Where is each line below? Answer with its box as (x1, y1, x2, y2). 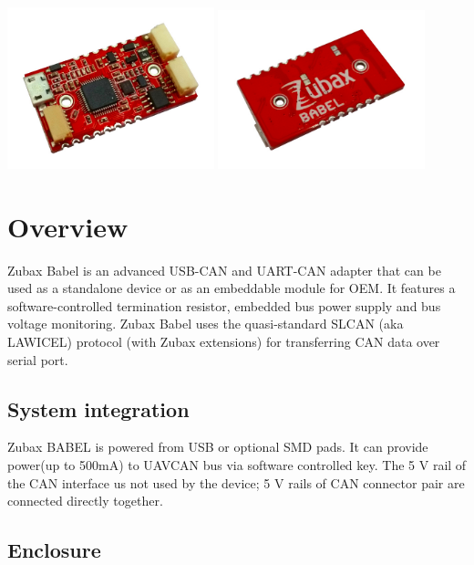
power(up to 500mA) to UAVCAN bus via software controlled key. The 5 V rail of (7, 455, 467, 474)
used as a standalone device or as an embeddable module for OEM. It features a (7, 278, 456, 298)
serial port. (7, 350, 68, 369)
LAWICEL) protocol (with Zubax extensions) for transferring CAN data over (7, 331, 440, 351)
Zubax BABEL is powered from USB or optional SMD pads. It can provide (7, 437, 428, 456)
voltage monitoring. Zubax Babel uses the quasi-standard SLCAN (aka (7, 314, 404, 333)
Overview (7, 207, 129, 245)
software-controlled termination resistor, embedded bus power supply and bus (7, 296, 441, 315)
